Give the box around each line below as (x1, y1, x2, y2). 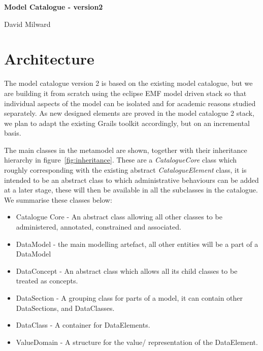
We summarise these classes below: (4, 194, 112, 205)
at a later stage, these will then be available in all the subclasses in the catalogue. (4, 184, 258, 195)
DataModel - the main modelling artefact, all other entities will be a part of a (16, 238, 258, 249)
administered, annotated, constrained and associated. (16, 221, 181, 232)
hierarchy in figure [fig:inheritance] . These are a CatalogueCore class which (4, 154, 237, 165)
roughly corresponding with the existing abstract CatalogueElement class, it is (4, 165, 247, 175)
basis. (4, 127, 21, 138)
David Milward (4, 18, 51, 29)
